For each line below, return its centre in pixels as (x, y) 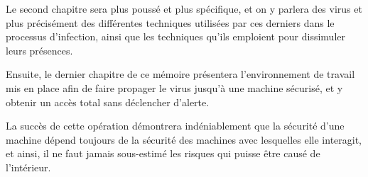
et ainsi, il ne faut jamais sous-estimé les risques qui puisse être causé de (163, 153)
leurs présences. (39, 50)
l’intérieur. (28, 167)
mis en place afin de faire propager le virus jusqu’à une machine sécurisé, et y (174, 87)
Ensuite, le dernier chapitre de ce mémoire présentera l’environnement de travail (180, 74)
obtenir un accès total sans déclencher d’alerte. (108, 102)
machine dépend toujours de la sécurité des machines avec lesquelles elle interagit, (184, 139)
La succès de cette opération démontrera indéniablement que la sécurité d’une (175, 126)
